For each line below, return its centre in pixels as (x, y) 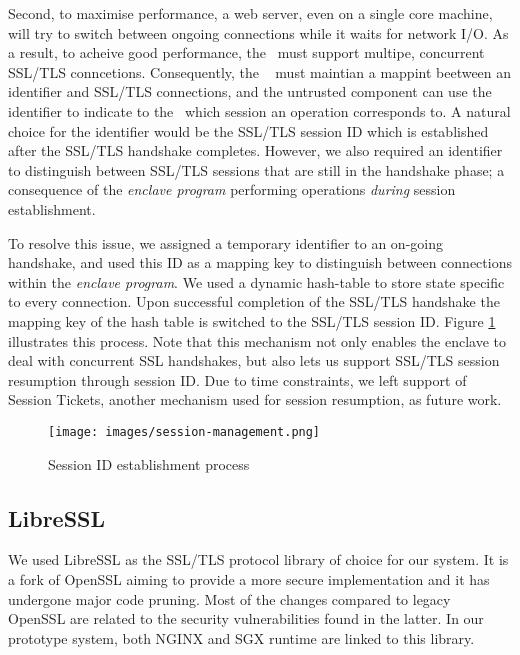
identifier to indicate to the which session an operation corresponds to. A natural (259, 110)
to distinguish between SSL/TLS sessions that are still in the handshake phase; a (256, 169)
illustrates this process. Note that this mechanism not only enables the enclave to (257, 340)
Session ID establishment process (149, 463)
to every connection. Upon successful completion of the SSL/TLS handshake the (254, 301)
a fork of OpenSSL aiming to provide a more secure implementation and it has (249, 578)
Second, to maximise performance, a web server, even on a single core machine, (250, 13)
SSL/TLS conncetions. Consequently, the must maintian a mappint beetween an (260, 71)
